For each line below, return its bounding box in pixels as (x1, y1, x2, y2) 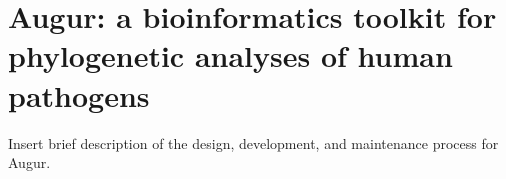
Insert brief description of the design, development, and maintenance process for (8, 132, 499, 153)
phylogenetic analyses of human (8, 35, 453, 76)
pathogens (8, 74, 150, 115)
